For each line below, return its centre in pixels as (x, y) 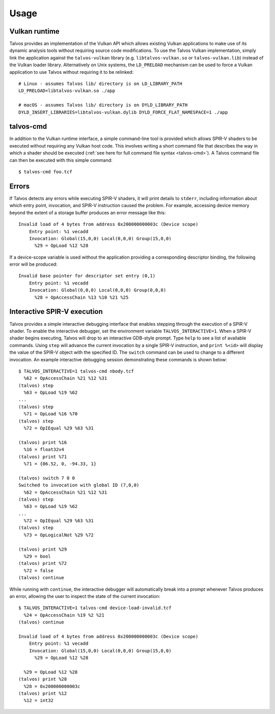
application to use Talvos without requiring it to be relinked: (72, 72)
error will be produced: (34, 264)
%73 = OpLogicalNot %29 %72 (59, 535)
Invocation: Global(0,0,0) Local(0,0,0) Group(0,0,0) (98, 290)
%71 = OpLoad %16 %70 (51, 414)
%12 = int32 (38, 701)
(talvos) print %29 (43, 549)
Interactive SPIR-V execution (56, 312)
